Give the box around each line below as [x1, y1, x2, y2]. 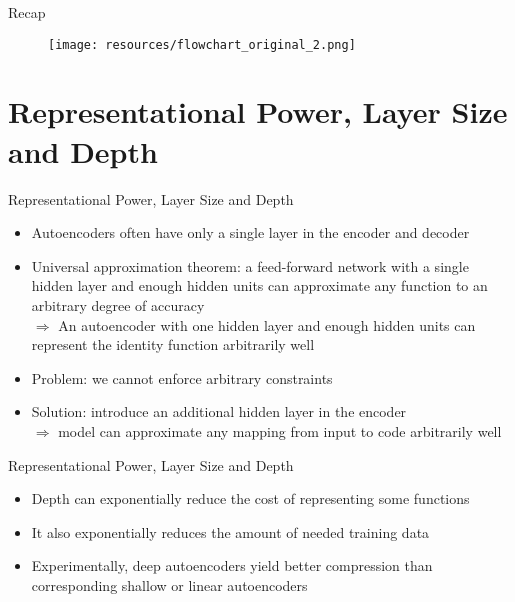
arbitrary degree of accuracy [31, 294, 205, 315]
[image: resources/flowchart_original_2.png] [48, 37, 356, 52]
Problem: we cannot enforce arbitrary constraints [31, 367, 333, 388]
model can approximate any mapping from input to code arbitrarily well [58, 420, 502, 441]
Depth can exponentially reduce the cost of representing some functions [31, 488, 470, 509]
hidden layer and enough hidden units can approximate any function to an [31, 275, 488, 296]
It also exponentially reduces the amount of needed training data [31, 521, 430, 542]
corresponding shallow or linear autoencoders [31, 574, 308, 595]
